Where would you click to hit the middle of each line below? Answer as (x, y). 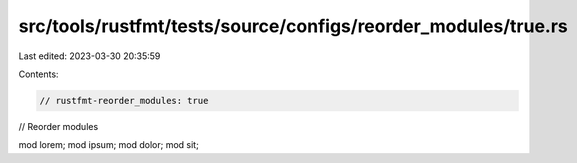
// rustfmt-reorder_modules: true (124, 100)
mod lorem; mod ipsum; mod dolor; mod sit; (108, 145)
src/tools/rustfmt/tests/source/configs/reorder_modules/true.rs (293, 26)
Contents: (38, 74)
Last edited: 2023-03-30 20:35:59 (89, 56)
